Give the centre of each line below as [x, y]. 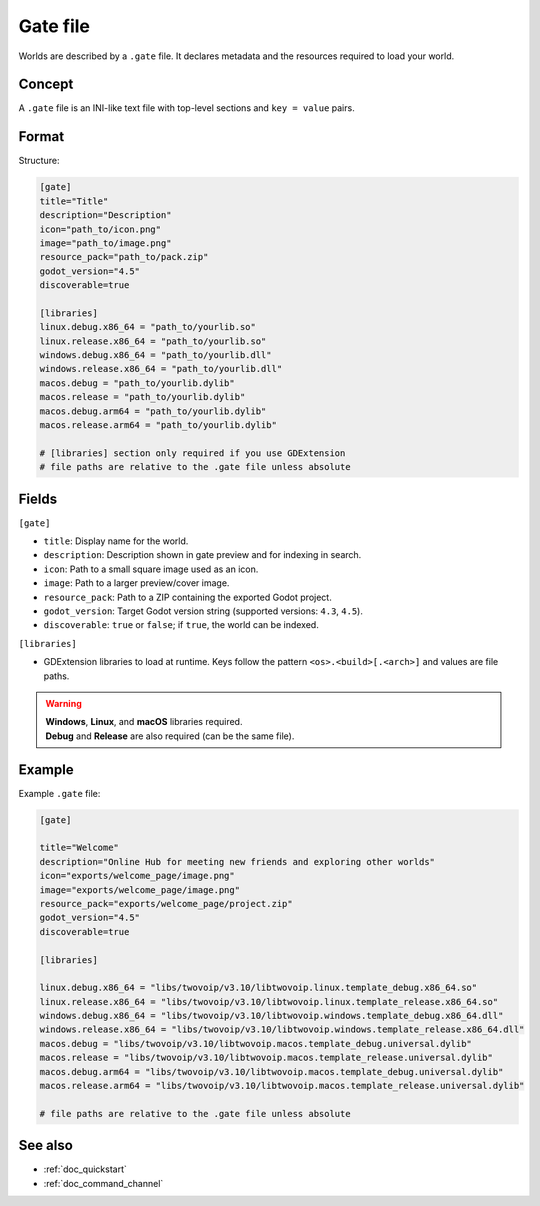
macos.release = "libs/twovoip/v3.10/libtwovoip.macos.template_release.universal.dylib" [266, 1058]
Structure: [39, 161]
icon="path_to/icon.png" [100, 229]
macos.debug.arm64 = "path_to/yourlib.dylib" [153, 411]
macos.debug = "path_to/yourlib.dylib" [137, 383]
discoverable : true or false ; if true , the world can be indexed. [181, 625]
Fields [38, 498]
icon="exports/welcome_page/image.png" [137, 876]
